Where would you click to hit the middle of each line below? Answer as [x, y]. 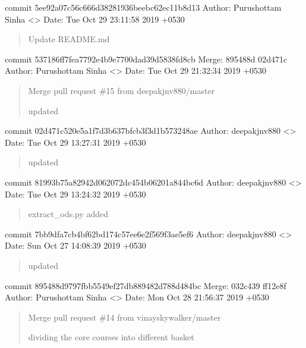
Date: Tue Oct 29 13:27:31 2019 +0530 [75, 142]
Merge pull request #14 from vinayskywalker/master [124, 317]
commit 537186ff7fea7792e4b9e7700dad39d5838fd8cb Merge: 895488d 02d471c [146, 59]
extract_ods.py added [68, 214]
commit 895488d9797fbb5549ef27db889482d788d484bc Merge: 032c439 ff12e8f [146, 285]
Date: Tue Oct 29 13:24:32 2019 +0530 [75, 194]
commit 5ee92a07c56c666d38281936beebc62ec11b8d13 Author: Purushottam [143, 7]
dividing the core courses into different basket [111, 337]
